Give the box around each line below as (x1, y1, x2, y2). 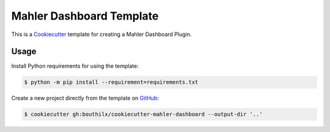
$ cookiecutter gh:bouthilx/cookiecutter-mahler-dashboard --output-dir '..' (24, 111, 263, 118)
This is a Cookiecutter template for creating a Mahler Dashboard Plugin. (11, 31, 192, 38)
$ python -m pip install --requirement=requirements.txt (24, 79, 199, 86)
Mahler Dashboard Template (11, 9, 159, 23)
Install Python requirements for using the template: (11, 62, 139, 70)
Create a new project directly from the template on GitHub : (11, 95, 159, 102)
